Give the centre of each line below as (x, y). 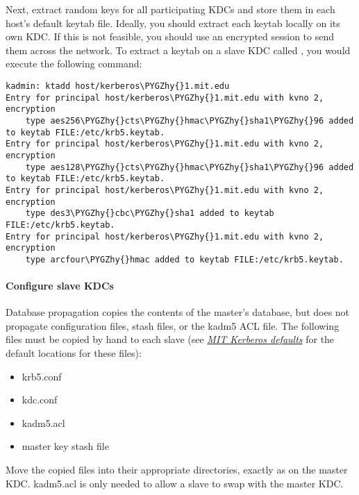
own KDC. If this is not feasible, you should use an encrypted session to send (170, 36)
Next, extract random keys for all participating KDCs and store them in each (170, 9)
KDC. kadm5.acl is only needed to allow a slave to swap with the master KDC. (175, 483)
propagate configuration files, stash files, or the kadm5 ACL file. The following (173, 325)
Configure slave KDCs (60, 286)
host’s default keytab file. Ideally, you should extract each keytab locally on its (173, 23)
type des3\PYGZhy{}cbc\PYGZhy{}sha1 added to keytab (150, 213)
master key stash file (65, 446)
